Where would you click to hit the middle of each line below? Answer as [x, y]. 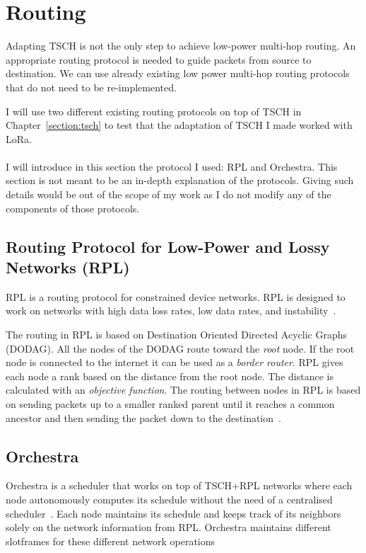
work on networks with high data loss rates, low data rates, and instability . [171, 310]
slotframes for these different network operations [111, 541]
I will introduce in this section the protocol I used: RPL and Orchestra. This [172, 166]
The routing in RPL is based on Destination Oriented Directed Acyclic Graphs [176, 335]
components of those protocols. [73, 208]
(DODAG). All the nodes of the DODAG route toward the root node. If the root [180, 348]
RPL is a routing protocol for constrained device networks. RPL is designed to [176, 296]
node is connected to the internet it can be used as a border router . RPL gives [175, 362]
